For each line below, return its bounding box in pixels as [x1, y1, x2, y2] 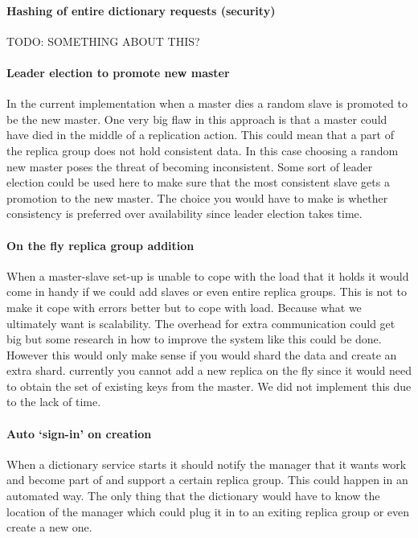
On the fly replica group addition [6, 236, 195, 253]
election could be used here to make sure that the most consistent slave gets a [6, 174, 390, 191]
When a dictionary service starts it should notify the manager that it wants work [6, 455, 407, 472]
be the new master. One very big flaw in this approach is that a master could [6, 110, 387, 127]
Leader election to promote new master [6, 64, 230, 80]
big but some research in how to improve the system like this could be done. [6, 331, 382, 347]
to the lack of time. [6, 393, 101, 410]
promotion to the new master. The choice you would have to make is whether [6, 189, 388, 206]
